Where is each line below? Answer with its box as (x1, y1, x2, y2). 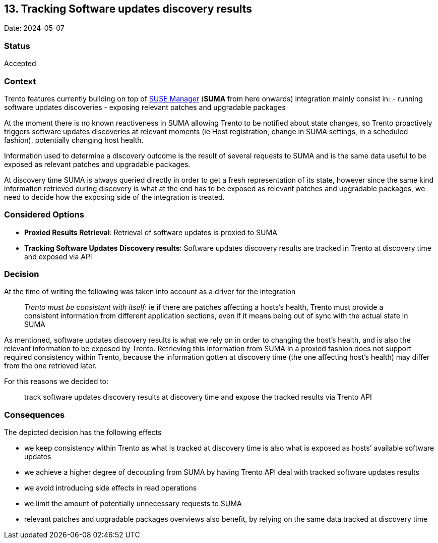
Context (4, 76, 36, 86)
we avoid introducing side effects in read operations (24, 483, 197, 493)
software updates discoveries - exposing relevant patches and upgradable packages (4, 102, 286, 112)
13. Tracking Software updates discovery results (4, 3, 253, 15)
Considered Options (4, 209, 84, 220)
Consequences (4, 409, 65, 420)
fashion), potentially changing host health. (4, 135, 144, 144)
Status (4, 40, 30, 51)
